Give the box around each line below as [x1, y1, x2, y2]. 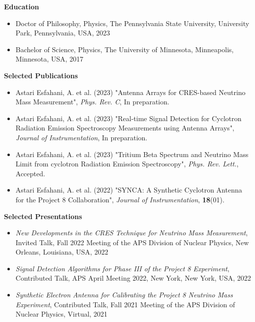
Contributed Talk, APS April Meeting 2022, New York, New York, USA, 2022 [15, 273, 251, 283]
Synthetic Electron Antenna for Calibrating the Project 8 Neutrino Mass [15, 290, 233, 300]
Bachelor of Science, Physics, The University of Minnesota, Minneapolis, [15, 44, 234, 54]
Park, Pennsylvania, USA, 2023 [15, 28, 110, 38]
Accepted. [15, 168, 45, 178]
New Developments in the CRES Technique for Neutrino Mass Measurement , [15, 227, 248, 238]
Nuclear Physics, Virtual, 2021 [15, 309, 108, 319]
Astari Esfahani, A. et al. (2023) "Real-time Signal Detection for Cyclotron [15, 113, 242, 123]
